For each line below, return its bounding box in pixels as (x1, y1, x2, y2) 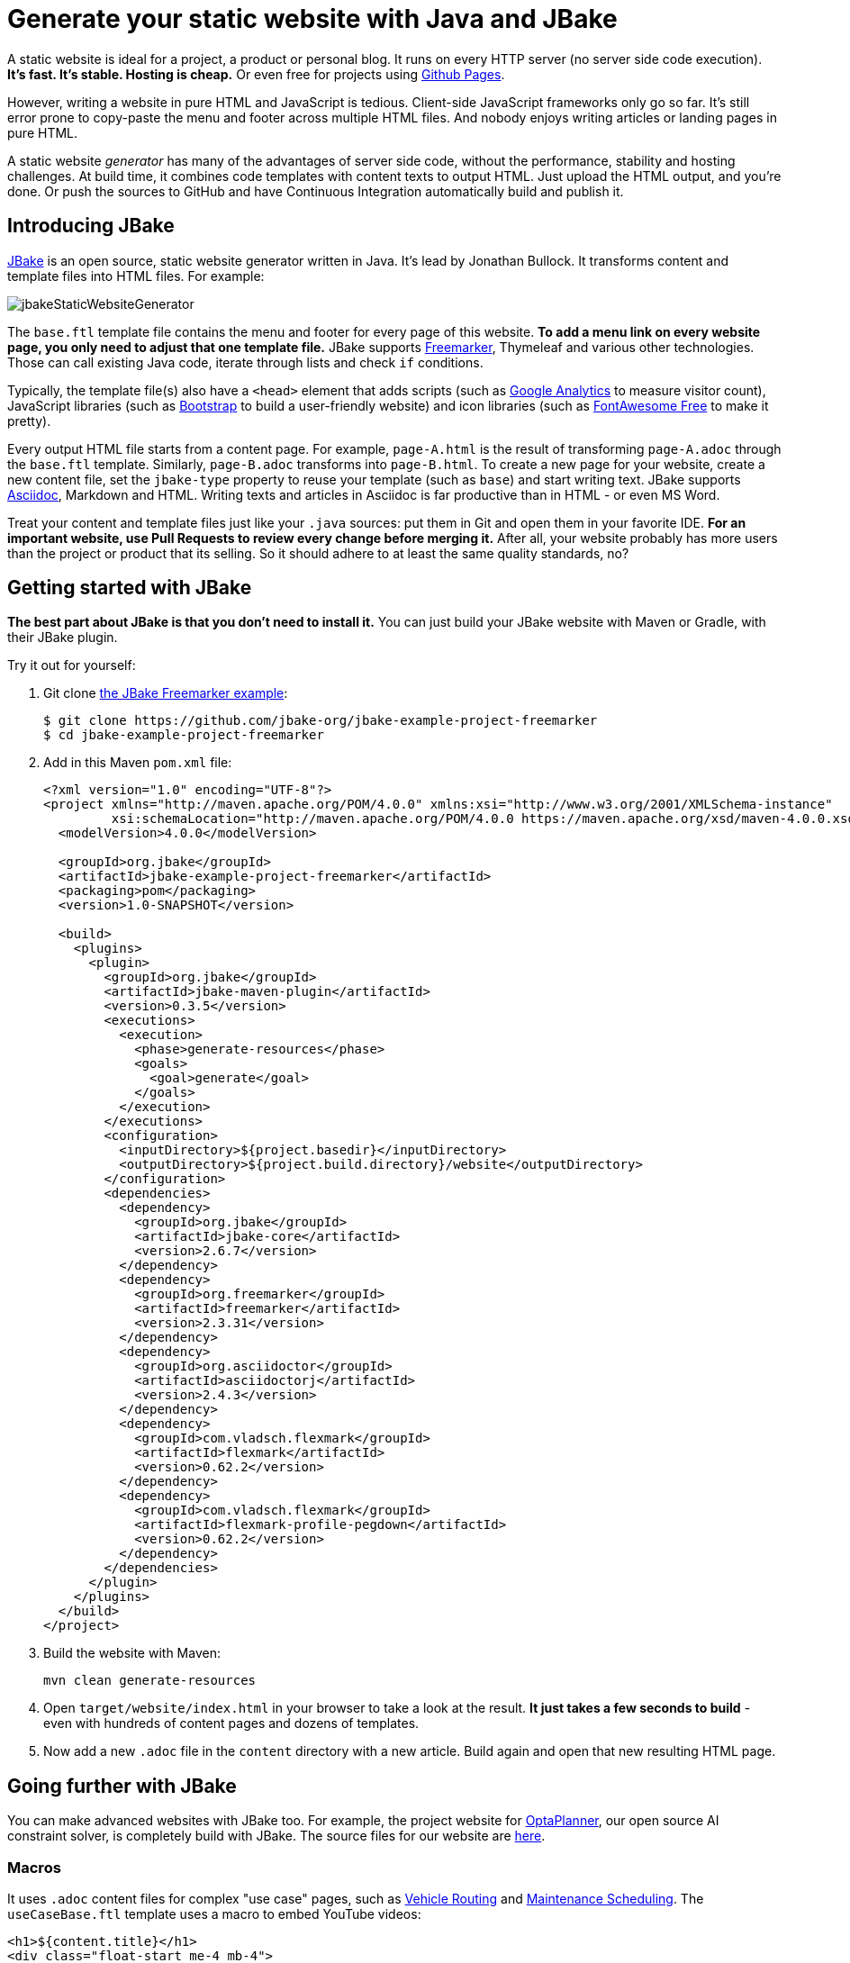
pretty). (7, 412, 51, 429)
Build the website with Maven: (43, 1645, 221, 1661)
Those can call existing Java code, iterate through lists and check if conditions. (7, 354, 484, 370)
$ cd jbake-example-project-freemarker (43, 728, 324, 743)
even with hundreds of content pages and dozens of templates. (43, 1715, 420, 1732)
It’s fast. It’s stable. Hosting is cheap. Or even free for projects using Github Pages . (7, 66, 505, 82)
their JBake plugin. (7, 629, 118, 646)
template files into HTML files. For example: (7, 267, 265, 284)
